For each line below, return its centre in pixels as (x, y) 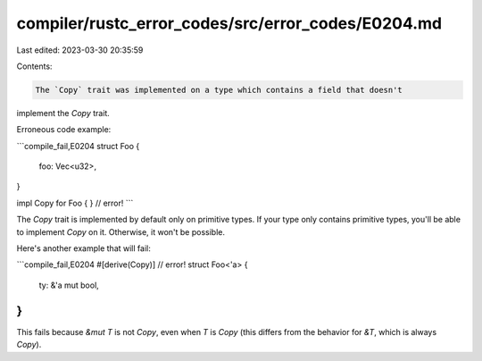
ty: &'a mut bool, (69, 285)
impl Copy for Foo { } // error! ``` (75, 203)
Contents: (34, 66)
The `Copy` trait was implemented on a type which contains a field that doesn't (219, 90)
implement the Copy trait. (63, 113)
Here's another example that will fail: (83, 248)
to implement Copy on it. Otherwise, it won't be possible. (121, 231)
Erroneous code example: (64, 130)
